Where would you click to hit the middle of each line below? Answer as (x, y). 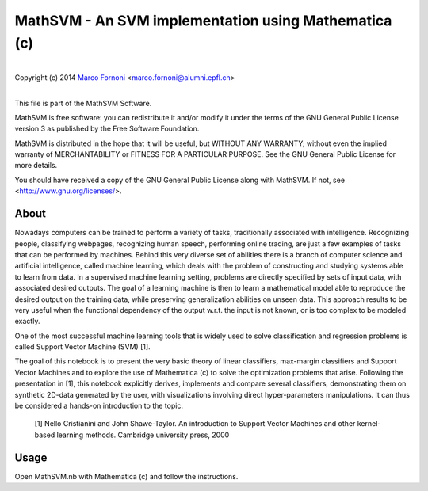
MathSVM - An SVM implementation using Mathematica (203, 21)
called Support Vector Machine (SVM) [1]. (82, 347)
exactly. (27, 322)
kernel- (369, 424)
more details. (36, 166)
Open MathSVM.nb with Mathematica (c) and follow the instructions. (126, 476)
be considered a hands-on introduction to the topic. (99, 406)
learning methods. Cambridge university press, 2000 (143, 435)
